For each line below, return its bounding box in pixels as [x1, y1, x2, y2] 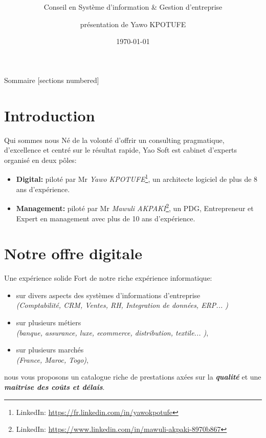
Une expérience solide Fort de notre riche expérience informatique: [4, 273, 212, 283]
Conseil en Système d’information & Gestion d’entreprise [43, 2, 223, 12]
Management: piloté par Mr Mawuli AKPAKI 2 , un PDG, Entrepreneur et [16, 201, 254, 213]
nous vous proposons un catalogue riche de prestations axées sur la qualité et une [4, 371, 261, 382]
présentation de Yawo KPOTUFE [80, 18, 186, 29]
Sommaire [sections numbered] [4, 74, 99, 85]
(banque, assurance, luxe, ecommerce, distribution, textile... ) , [16, 327, 209, 338]
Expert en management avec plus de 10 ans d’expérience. [16, 213, 195, 223]
